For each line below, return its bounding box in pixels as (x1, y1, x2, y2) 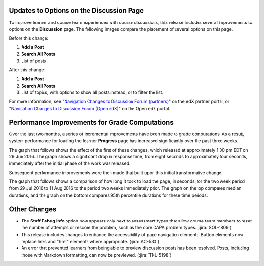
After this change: (9, 66, 45, 73)
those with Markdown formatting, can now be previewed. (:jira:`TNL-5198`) (21, 252, 172, 258)
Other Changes (9, 205, 57, 213)
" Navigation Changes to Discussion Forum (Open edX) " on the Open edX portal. (9, 105, 171, 111)
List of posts (21, 58, 46, 64)
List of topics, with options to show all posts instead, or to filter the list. (21, 89, 164, 95)
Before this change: (9, 35, 49, 41)
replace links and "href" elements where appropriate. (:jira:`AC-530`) (21, 238, 160, 244)
